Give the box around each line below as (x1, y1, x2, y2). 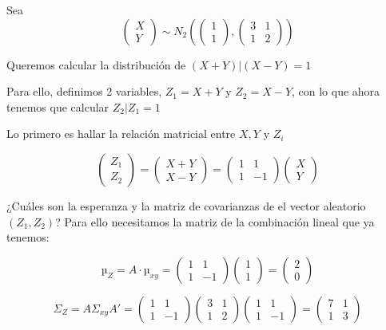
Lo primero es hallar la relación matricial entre (6, 125, 236, 142)
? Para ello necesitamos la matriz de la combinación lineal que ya (55, 213, 375, 230)
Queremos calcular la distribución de (6, 56, 186, 73)
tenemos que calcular (6, 98, 109, 115)
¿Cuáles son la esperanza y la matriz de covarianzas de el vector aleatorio (6, 197, 366, 214)
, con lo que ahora (292, 83, 380, 100)
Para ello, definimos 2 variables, (6, 83, 162, 100)
